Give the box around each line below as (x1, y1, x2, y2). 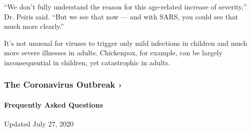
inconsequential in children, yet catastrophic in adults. (4, 57, 170, 67)
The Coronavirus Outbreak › (4, 78, 122, 91)
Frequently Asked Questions (4, 100, 103, 110)
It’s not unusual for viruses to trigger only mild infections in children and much (4, 37, 247, 48)
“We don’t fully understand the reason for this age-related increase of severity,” (4, 1, 247, 11)
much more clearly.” (4, 21, 64, 31)
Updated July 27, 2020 (4, 119, 74, 129)
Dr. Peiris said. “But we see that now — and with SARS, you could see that (4, 11, 238, 21)
